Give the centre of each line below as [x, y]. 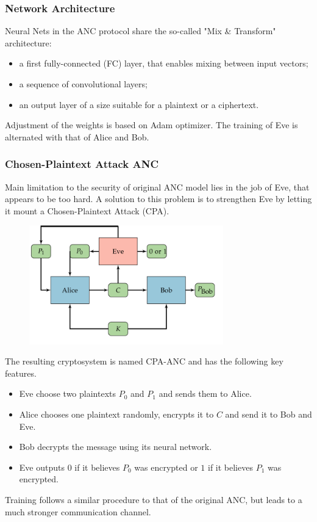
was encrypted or [166, 467]
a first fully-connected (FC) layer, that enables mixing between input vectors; [164, 63]
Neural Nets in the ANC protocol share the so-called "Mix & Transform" [141, 31]
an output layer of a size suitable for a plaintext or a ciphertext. [139, 104]
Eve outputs [42, 467]
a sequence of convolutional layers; [83, 84]
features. [21, 373]
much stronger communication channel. [78, 511]
